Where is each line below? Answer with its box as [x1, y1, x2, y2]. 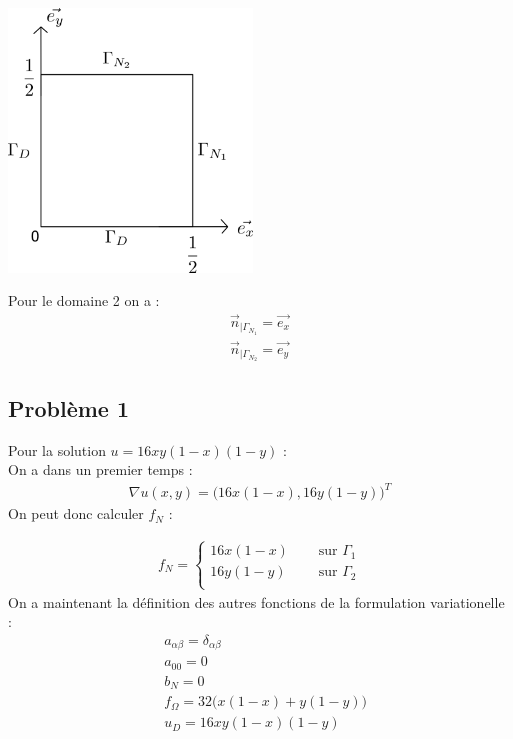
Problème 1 [8, 392, 130, 423]
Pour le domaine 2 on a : [8, 290, 160, 311]
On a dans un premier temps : [8, 459, 193, 480]
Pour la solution [8, 439, 106, 460]
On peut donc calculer [8, 503, 144, 524]
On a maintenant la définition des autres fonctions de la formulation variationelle [8, 591, 505, 612]
